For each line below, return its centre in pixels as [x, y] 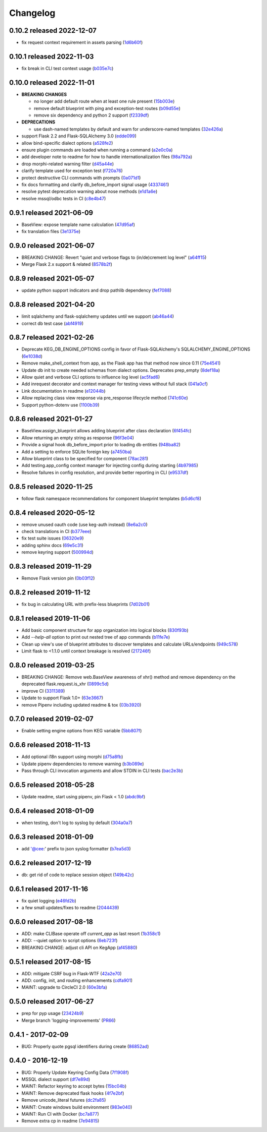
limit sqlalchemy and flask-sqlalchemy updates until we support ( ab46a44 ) [98, 316]
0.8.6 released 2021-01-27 [51, 419]
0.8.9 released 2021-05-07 [52, 278]
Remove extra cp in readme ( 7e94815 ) [60, 1121]
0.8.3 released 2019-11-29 [50, 566]
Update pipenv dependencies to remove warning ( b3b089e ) [83, 764]
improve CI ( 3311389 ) [43, 691]
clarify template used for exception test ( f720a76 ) [72, 171]
